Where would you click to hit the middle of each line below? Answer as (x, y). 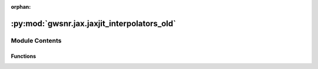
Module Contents (36, 40)
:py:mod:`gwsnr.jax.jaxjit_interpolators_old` (93, 23)
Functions (24, 56)
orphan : (21, 7)
